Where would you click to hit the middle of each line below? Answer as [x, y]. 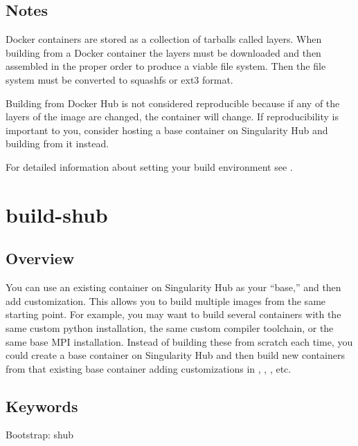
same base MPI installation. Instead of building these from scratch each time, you [179, 341]
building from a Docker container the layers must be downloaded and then [163, 52]
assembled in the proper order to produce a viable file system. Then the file [166, 66]
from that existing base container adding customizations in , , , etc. [149, 368]
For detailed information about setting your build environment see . [149, 166]
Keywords [42, 406]
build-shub [57, 214]
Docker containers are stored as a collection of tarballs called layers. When [164, 39]
